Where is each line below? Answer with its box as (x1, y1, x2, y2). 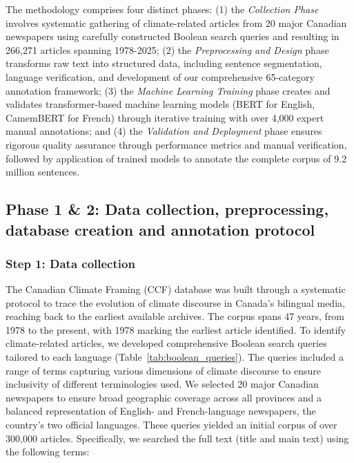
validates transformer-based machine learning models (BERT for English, (6, 97, 315, 111)
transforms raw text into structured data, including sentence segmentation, (6, 56, 322, 70)
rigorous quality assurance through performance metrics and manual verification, (6, 137, 347, 151)
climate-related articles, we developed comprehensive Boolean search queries (6, 336, 327, 350)
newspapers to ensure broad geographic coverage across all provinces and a (6, 390, 322, 404)
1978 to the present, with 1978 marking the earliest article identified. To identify (6, 322, 346, 337)
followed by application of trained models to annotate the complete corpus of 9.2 (6, 151, 347, 165)
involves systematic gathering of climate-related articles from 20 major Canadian (6, 15, 347, 30)
